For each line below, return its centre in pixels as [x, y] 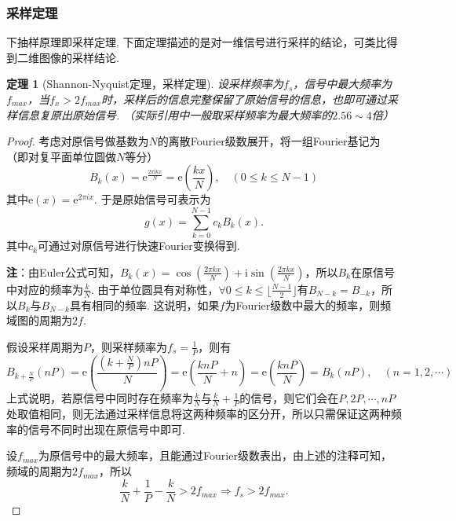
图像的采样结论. [79, 57]
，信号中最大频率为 [343, 84]
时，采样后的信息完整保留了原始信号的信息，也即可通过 [244, 99]
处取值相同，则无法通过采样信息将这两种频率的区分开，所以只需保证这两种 [199, 414]
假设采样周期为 [45, 346]
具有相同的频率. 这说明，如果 [145, 305]
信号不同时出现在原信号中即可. [106, 429]
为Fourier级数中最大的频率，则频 [308, 305]
